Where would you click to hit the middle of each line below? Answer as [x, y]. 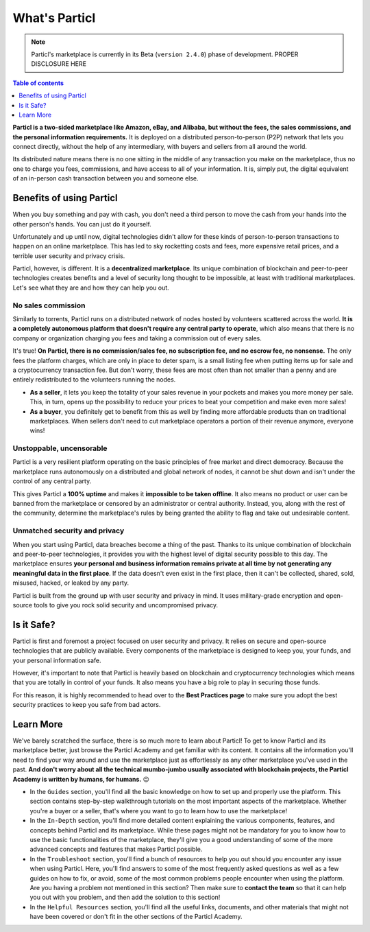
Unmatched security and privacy [69, 531]
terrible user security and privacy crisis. [69, 256]
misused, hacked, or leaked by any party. [71, 583]
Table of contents [38, 83]
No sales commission [49, 305]
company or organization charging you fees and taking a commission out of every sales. [137, 338]
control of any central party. [52, 481]
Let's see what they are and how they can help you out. [91, 288]
